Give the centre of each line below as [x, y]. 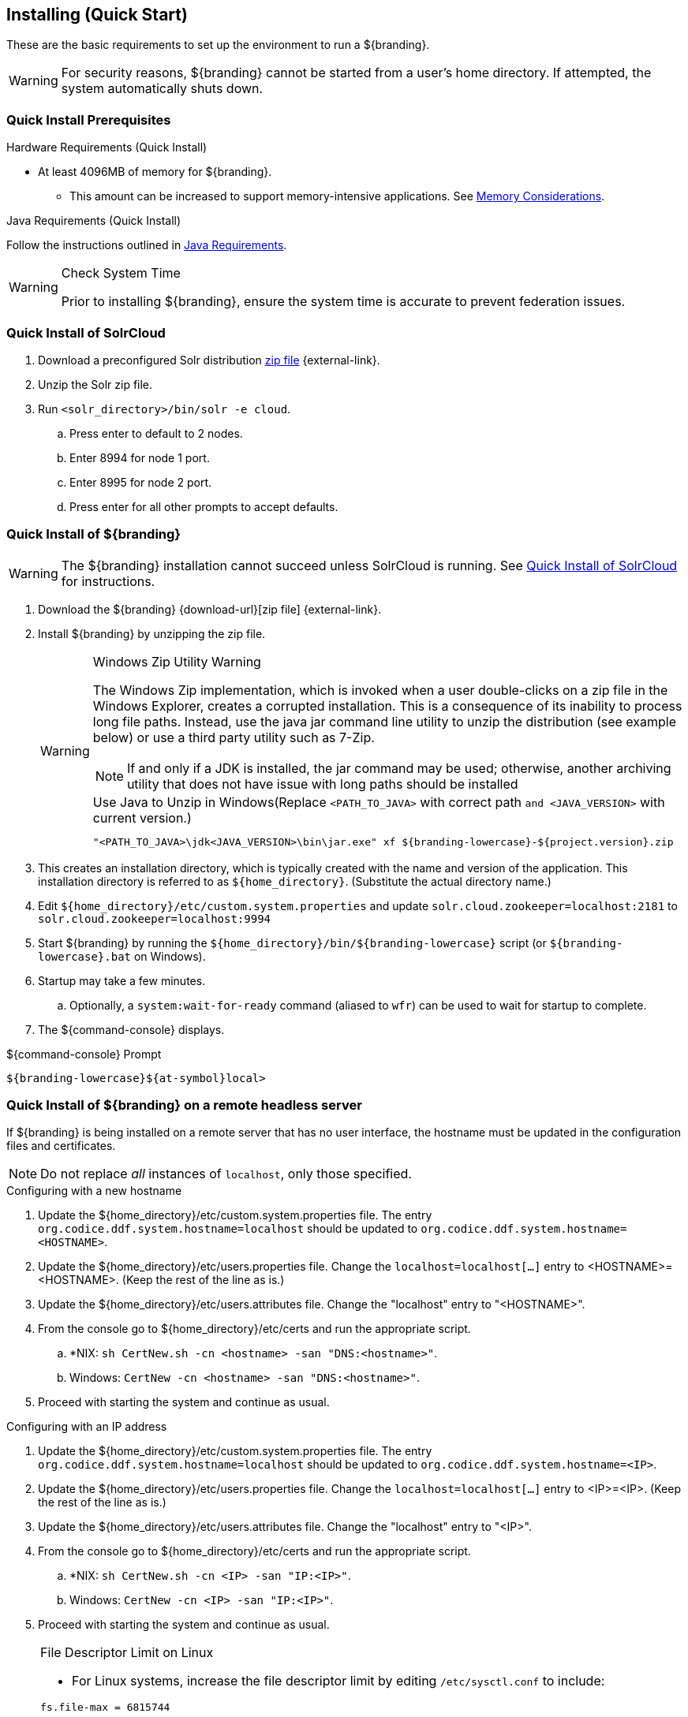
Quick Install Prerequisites [89, 119]
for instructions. [108, 581]
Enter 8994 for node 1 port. [140, 457]
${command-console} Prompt [84, 1054]
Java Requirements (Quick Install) [94, 221]
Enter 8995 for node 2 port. [141, 482]
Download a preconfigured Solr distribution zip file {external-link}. [209, 360]
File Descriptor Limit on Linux [127, 1653]
